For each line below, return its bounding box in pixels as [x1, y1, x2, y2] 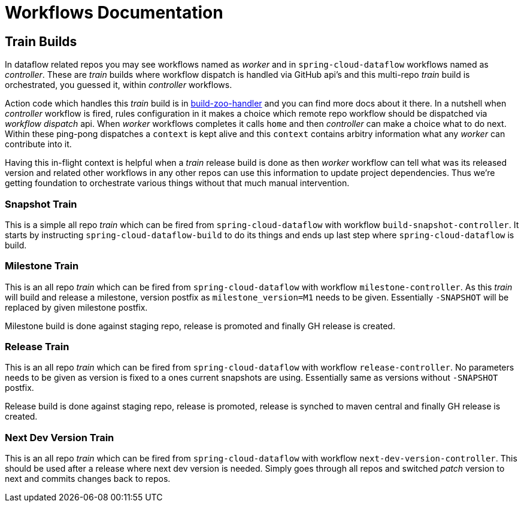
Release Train [5, 341, 69, 353]
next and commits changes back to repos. [5, 473, 171, 484]
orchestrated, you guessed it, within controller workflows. [5, 80, 232, 90]
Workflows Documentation [5, 2, 223, 23]
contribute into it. [5, 139, 72, 150]
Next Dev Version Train [5, 431, 114, 444]
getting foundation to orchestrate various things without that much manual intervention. [5, 178, 350, 189]
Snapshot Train [5, 198, 77, 210]
